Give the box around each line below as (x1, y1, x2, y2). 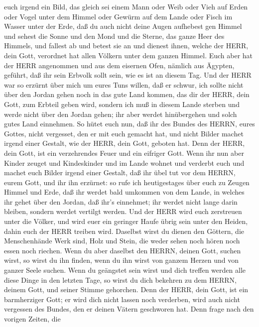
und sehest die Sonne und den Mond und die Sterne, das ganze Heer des (4, 30, 225, 41)
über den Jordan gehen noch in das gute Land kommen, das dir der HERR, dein (4, 89, 250, 100)
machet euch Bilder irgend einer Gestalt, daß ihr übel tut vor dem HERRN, (4, 167, 236, 178)
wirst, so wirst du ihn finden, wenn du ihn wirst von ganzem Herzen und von (4, 255, 239, 265)
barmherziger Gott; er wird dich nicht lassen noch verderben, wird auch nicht (4, 294, 240, 304)
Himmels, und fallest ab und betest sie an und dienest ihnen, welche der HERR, (4, 40, 249, 51)
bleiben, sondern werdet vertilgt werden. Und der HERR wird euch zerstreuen (4, 206, 242, 217)
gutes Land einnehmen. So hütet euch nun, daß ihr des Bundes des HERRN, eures (4, 118, 255, 129)
